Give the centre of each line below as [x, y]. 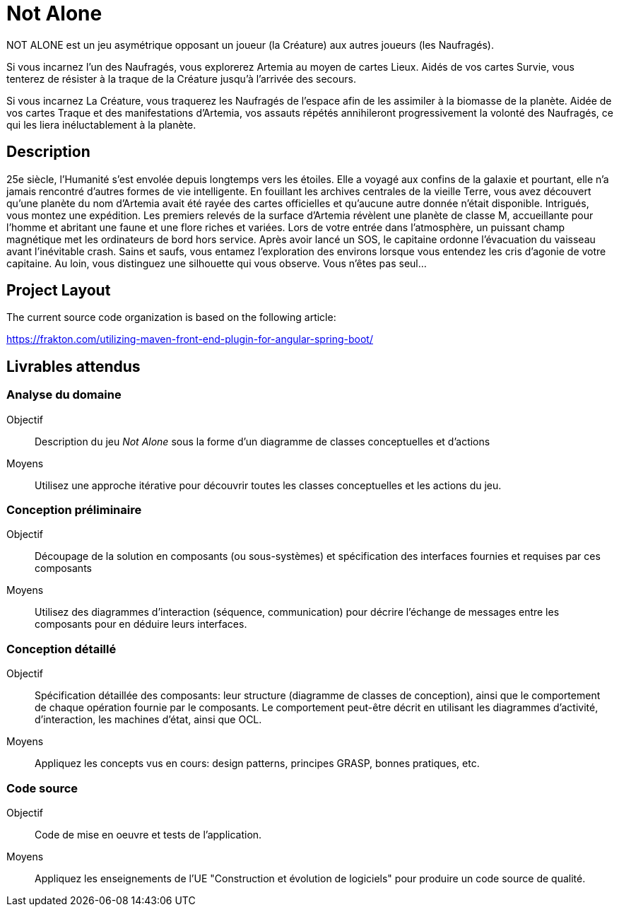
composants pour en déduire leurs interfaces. [141, 624]
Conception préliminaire [74, 510]
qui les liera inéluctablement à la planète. [101, 124]
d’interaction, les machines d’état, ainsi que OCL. [148, 720]
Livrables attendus [73, 366]
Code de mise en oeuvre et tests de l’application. [148, 834]
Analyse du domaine [64, 395]
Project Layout [59, 291]
